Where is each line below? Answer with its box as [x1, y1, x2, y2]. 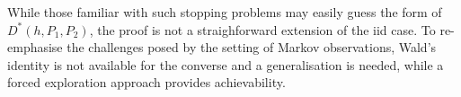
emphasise [7, 38, 63, 57]
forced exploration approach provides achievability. [7, 73, 286, 92]
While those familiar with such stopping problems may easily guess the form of [7, 3, 442, 21]
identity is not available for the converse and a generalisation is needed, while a [7, 55, 444, 74]
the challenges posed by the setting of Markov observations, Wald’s [66, 38, 437, 57]
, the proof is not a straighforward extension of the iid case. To [89, 20, 436, 39]
